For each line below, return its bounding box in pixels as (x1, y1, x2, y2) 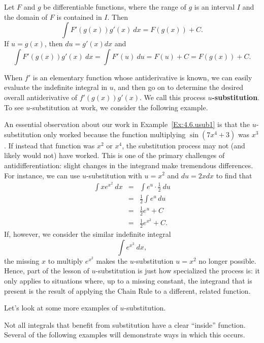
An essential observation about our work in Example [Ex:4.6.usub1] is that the (4, 119, 250, 130)
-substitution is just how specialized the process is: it (95, 265, 260, 276)
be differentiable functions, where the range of (43, 2, 186, 12)
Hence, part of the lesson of (4, 265, 89, 276)
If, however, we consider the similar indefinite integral (4, 229, 171, 239)
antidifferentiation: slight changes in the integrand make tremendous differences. (4, 160, 253, 170)
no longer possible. (199, 255, 256, 266)
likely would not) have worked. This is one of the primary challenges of (4, 150, 225, 161)
